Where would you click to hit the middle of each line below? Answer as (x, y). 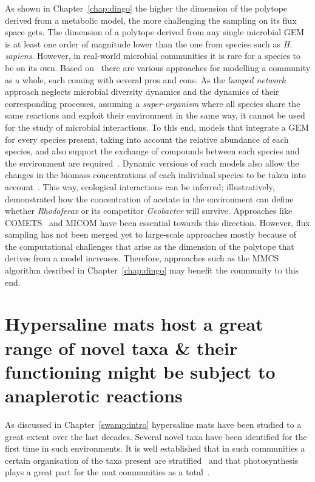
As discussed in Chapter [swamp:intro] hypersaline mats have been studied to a (153, 424)
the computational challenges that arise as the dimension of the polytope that (150, 246)
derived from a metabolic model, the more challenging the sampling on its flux (151, 20)
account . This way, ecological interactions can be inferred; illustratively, (140, 186)
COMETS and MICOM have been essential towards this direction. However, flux (157, 222)
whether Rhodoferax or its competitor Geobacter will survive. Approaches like (149, 211)
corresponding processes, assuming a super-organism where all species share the (153, 103)
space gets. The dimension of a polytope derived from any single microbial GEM (155, 32)
